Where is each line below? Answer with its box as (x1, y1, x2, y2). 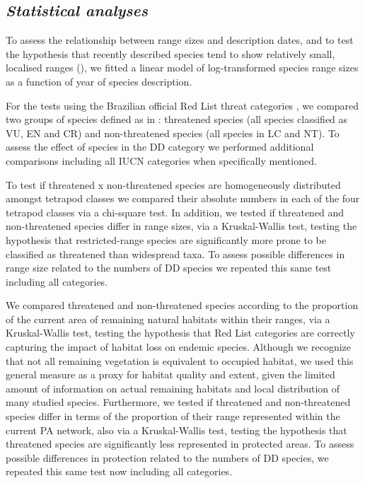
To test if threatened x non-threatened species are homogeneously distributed (6, 177, 341, 192)
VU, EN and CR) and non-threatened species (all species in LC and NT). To (6, 125, 340, 140)
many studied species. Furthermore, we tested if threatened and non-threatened (6, 395, 351, 409)
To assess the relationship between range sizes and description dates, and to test (6, 33, 354, 47)
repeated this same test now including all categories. (6, 464, 233, 479)
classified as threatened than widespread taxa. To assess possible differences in (6, 246, 345, 261)
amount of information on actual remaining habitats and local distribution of (6, 380, 340, 395)
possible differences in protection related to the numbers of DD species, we (6, 450, 329, 465)
